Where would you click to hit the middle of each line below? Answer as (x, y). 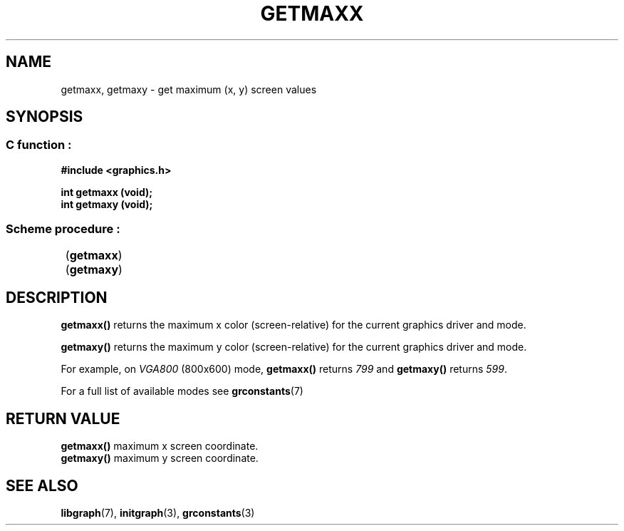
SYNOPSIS (45, 117)
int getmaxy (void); (107, 204)
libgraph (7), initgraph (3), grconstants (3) (158, 513)
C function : (39, 145)
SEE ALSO (42, 485)
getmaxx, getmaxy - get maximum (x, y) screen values (189, 89)
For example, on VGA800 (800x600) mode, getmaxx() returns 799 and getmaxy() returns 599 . (284, 369)
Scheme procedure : (63, 229)
